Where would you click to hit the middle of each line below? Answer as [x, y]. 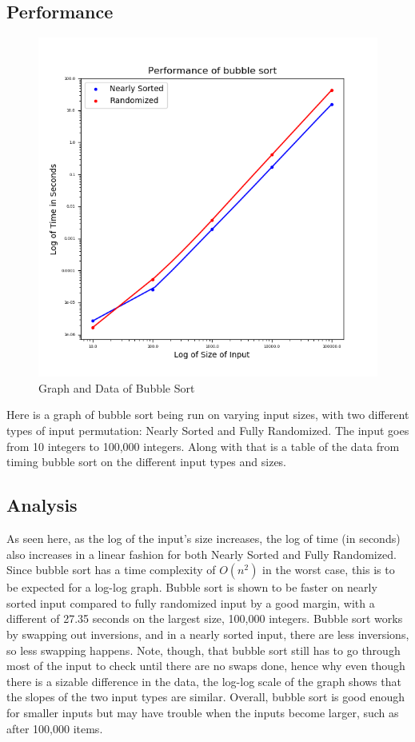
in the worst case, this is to [329, 570]
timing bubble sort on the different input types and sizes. [147, 462]
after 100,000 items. [55, 728]
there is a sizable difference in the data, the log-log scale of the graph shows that [204, 681]
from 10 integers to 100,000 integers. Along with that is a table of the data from [203, 446]
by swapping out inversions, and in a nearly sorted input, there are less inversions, [208, 634]
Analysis [42, 505]
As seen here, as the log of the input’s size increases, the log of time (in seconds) [204, 538]
